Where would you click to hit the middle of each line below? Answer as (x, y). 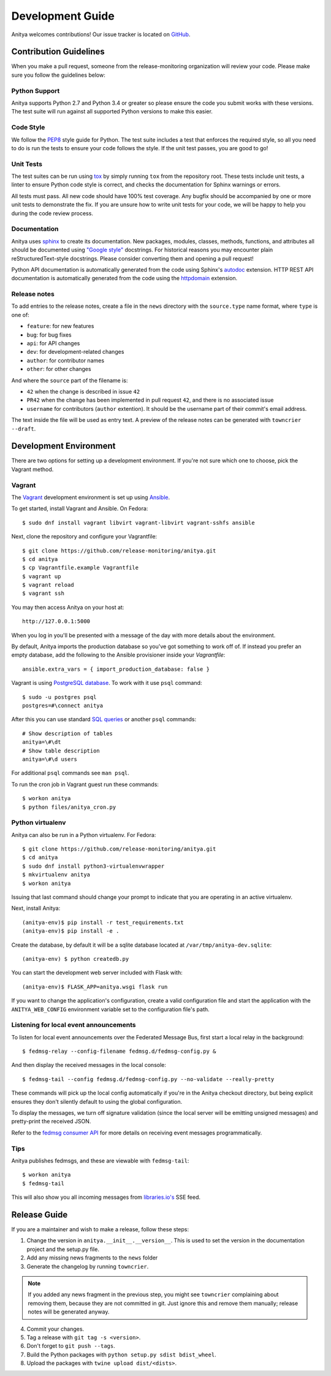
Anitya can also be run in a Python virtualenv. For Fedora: (84, 835)
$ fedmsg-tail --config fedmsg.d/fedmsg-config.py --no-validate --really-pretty (148, 1079)
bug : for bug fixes (49, 335)
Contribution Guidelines (58, 52)
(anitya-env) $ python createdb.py (76, 959)
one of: (21, 315)
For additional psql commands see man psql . (70, 773)
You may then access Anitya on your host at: (68, 607)
